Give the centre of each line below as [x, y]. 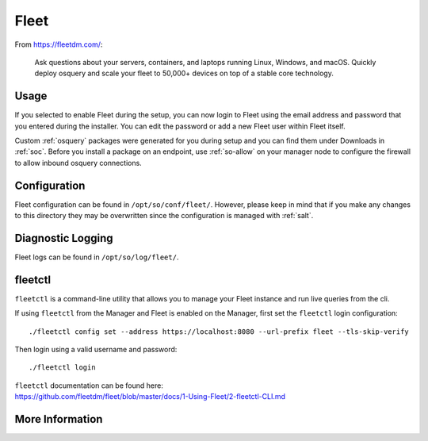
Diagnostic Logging [64, 238]
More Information [59, 419]
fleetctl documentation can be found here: [89, 385]
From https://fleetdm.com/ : [59, 44]
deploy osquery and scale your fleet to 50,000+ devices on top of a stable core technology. [184, 73]
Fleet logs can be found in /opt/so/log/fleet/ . [97, 257]
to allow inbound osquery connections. [78, 163]
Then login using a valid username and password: [96, 350]
